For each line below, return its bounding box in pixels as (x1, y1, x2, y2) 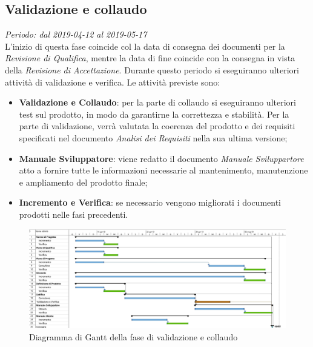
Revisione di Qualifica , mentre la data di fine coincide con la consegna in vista (5, 52, 295, 64)
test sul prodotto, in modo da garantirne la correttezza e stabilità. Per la (19, 107, 289, 120)
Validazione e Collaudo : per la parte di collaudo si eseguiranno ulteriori (19, 96, 296, 109)
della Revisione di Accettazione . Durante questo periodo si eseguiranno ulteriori (5, 63, 299, 76)
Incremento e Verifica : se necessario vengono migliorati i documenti (19, 196, 282, 209)
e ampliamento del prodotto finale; (19, 175, 148, 188)
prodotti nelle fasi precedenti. (19, 207, 128, 220)
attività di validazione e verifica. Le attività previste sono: (5, 75, 220, 88)
